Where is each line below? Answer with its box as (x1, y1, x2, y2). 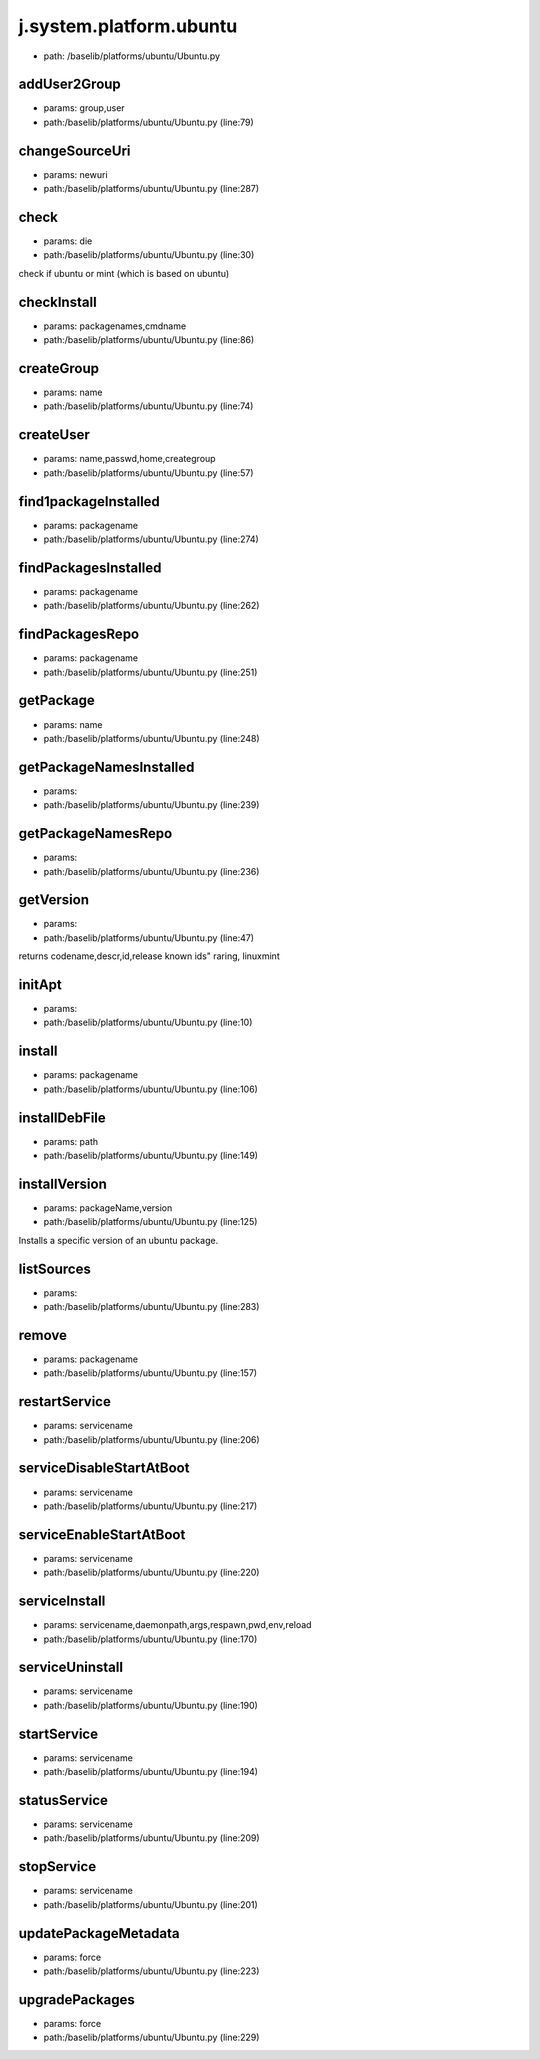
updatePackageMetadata (18, 1925, 180, 1942)
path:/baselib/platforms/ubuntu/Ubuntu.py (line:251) (43, 666, 258, 678)
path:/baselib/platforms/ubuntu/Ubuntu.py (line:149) (43, 1150, 259, 1162)
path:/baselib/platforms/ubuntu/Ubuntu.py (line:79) (43, 116, 254, 128)
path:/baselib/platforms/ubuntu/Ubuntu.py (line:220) (43, 1566, 260, 1579)
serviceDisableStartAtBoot (18, 1460, 190, 1477)
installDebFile (18, 1109, 107, 1126)
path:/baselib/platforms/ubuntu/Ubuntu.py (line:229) (43, 2031, 260, 2044)
